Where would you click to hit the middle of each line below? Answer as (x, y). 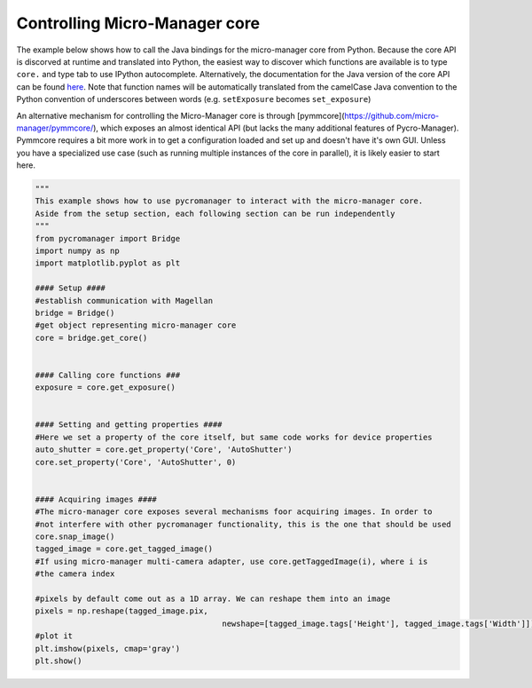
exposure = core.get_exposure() (106, 387)
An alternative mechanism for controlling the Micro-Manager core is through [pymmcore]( (180, 115)
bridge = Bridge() (75, 312)
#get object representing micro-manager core (136, 325)
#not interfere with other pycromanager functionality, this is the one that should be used (243, 524)
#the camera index (75, 574)
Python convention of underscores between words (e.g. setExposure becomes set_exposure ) (194, 99)
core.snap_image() (75, 536)
